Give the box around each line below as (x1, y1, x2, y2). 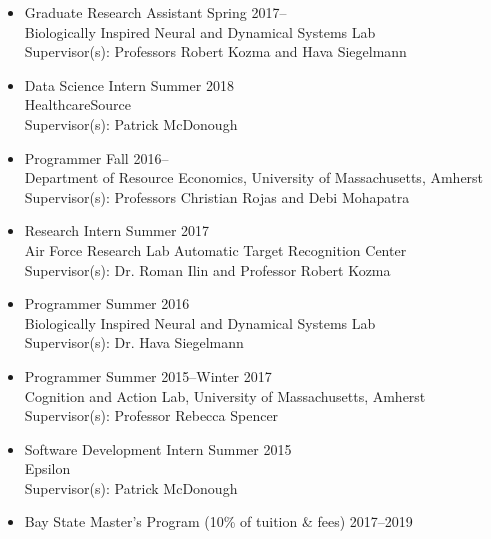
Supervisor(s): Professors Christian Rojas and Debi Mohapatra (24, 186, 410, 207)
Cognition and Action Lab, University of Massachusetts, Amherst (24, 385, 426, 406)
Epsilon (24, 458, 71, 479)
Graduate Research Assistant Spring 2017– (24, 2, 287, 22)
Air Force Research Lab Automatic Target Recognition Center (24, 239, 407, 260)
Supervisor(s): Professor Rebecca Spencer (24, 405, 279, 426)
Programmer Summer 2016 (24, 293, 190, 314)
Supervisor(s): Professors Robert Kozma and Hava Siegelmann (24, 41, 407, 62)
